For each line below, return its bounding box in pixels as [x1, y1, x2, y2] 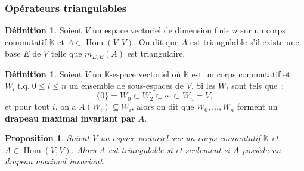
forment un [237, 100, 278, 113]
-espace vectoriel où [110, 67, 181, 80]
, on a [55, 100, 76, 113]
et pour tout [5, 100, 50, 113]
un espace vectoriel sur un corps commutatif [100, 132, 260, 144]
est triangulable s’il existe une [190, 35, 299, 48]
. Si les [191, 79, 216, 92]
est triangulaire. [127, 47, 185, 60]
